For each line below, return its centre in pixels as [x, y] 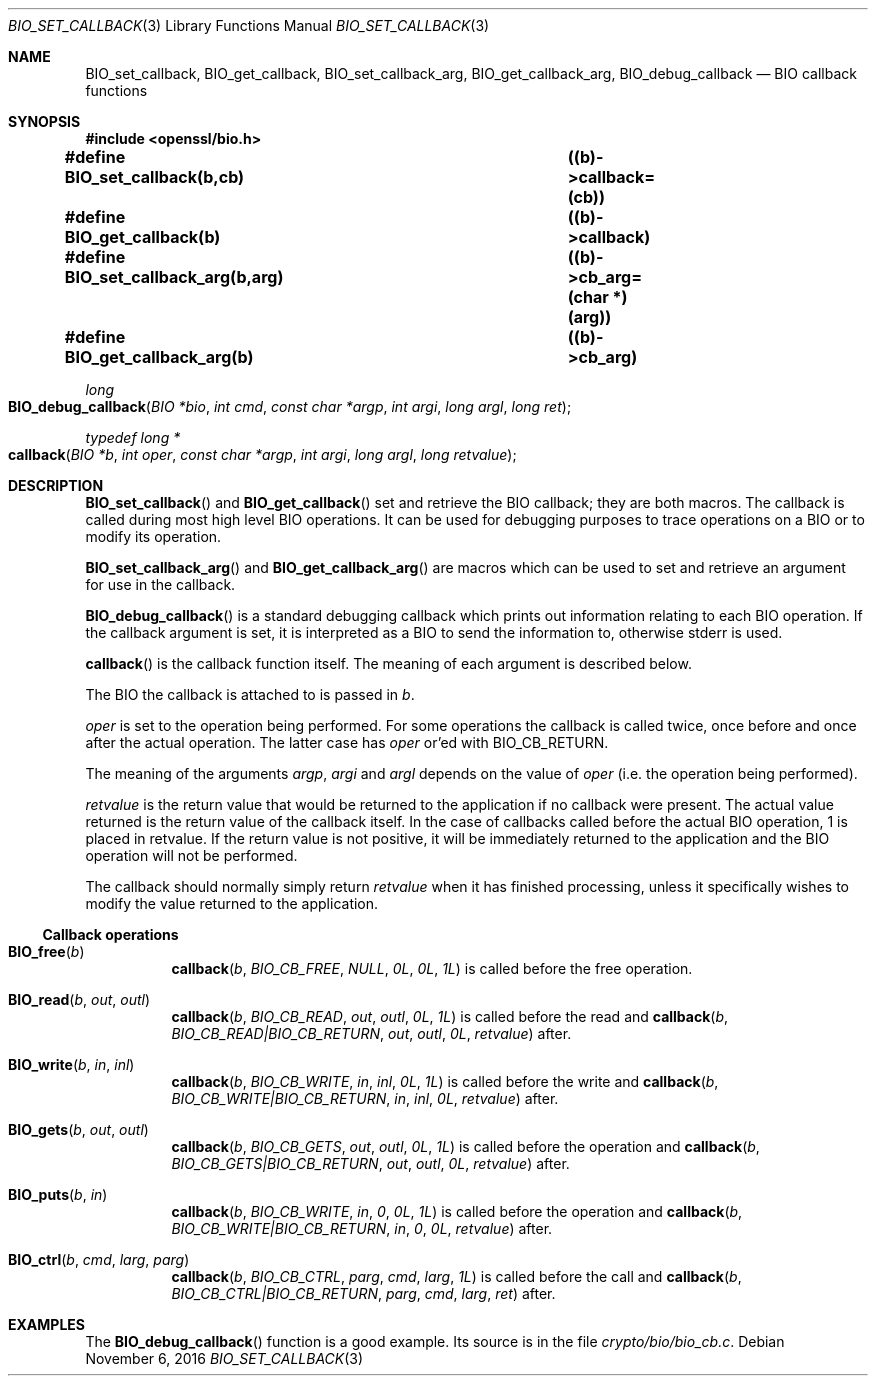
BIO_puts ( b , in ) [58, 1194]
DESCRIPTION [56, 485]
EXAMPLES [46, 1324]
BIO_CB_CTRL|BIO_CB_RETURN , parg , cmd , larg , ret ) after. [363, 1293]
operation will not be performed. [191, 855]
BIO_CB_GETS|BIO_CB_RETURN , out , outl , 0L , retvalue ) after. [370, 1163]
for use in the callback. [160, 584]
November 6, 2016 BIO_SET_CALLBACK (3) [224, 1358]
